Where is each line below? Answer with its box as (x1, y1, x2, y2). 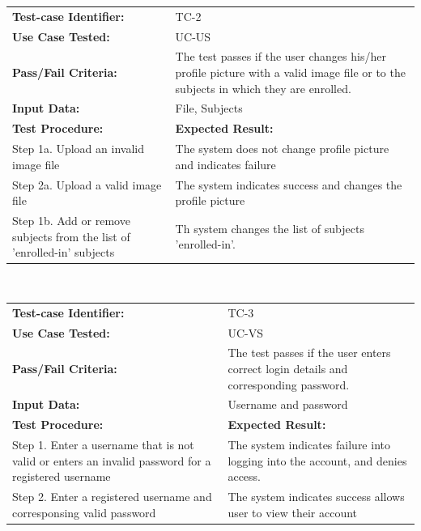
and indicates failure (175, 155, 276, 172)
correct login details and (228, 359, 348, 376)
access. (228, 468, 262, 485)
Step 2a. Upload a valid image (12, 176, 162, 193)
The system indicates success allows (228, 488, 405, 505)
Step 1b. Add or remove (12, 212, 130, 229)
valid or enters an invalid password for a (12, 452, 211, 469)
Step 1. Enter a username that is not (12, 436, 194, 453)
